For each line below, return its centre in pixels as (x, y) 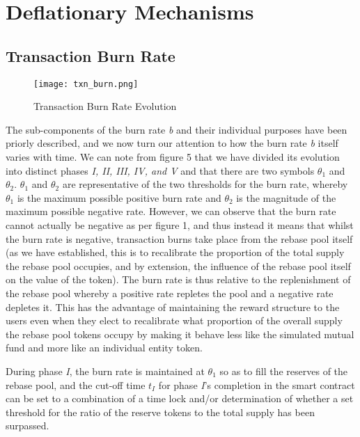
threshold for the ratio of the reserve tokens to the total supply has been (160, 412)
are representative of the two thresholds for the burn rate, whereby (205, 184)
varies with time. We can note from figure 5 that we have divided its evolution (173, 157)
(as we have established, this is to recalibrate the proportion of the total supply (175, 252)
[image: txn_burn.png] (86, 84)
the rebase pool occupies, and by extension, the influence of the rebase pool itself (178, 265)
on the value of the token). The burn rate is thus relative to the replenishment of (178, 279)
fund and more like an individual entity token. (104, 348)
